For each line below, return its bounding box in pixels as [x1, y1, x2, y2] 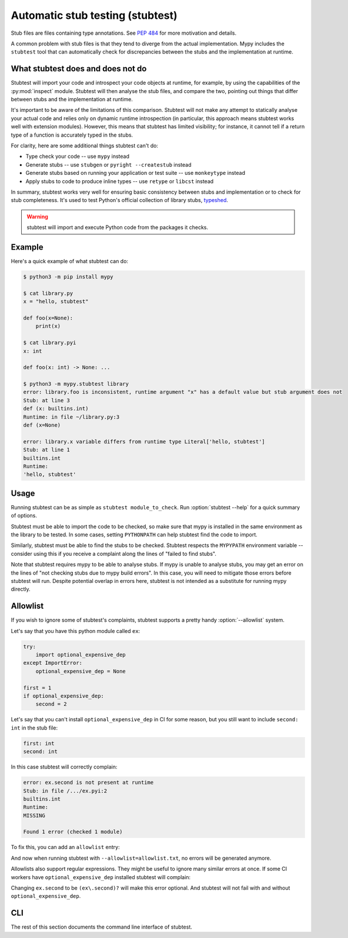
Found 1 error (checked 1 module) [23, 828, 123, 836]
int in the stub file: [11, 724, 58, 731]
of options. [11, 512, 38, 519]
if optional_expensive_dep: [23, 692, 104, 699]
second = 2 [35, 701, 67, 708]
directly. [11, 586, 31, 593]
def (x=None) [23, 422, 61, 429]
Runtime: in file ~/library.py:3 [23, 413, 120, 420]
